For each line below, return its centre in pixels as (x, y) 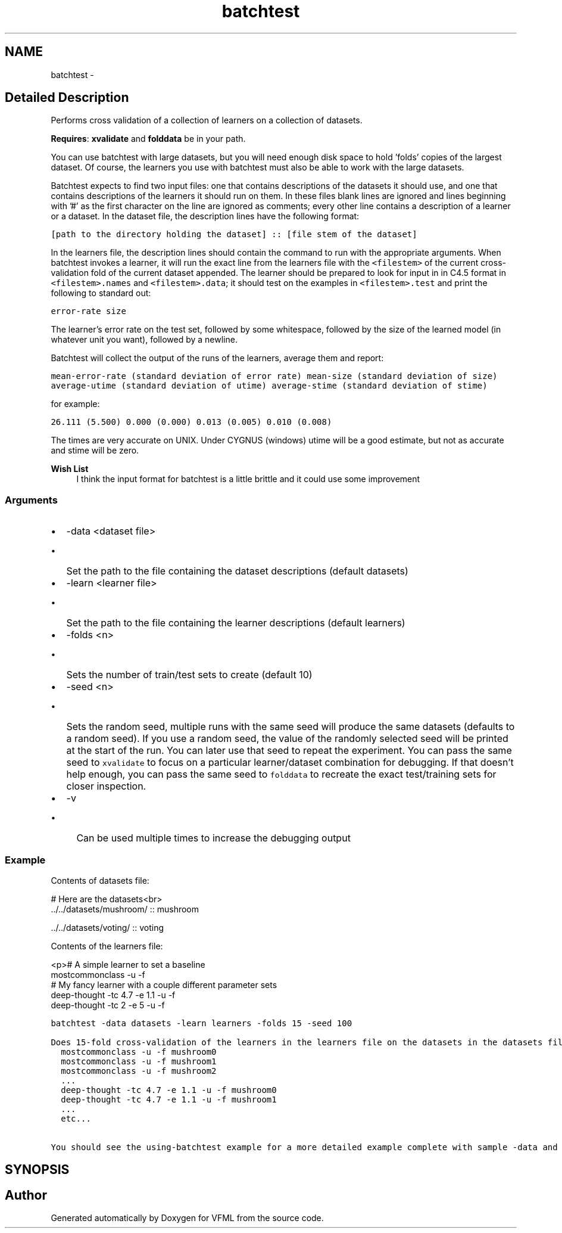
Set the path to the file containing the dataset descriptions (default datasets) (237, 571)
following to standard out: (101, 293)
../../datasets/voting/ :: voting (107, 927)
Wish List (70, 469)
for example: (75, 404)
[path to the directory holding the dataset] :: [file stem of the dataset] (234, 235)
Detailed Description (67, 98)
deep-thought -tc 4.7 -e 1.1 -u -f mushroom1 (169, 1099)
